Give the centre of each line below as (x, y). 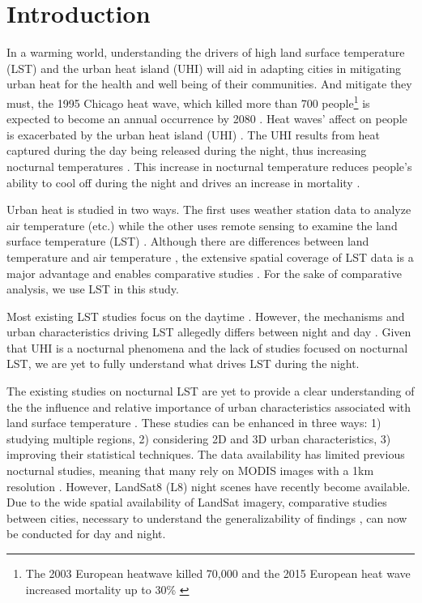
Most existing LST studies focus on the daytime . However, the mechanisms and (206, 316)
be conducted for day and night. (86, 534)
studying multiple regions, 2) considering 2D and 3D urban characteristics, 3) (199, 438)
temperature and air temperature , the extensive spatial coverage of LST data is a (210, 257)
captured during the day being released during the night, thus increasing (187, 150)
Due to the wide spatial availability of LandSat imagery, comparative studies (197, 502)
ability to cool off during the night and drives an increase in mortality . (183, 182)
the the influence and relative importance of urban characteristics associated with (209, 406)
